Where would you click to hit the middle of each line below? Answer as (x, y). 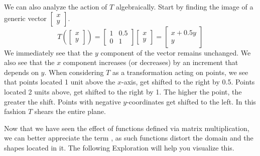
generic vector (25, 18)
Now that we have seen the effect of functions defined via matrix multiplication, (127, 128)
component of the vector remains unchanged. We (176, 52)
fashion (15, 111)
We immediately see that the (48, 52)
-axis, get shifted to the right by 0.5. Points (188, 82)
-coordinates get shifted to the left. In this (191, 101)
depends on (21, 72)
